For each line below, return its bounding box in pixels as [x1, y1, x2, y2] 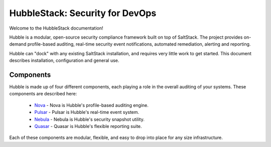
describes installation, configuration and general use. [9, 58, 119, 64]
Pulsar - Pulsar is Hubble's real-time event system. [34, 109, 140, 115]
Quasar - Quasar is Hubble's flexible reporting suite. [34, 123, 143, 129]
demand [9, 41, 27, 47]
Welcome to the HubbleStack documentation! [9, 25, 103, 31]
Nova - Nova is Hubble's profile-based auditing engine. [34, 102, 149, 108]
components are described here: [9, 91, 77, 97]
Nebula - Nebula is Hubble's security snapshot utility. [34, 116, 145, 122]
